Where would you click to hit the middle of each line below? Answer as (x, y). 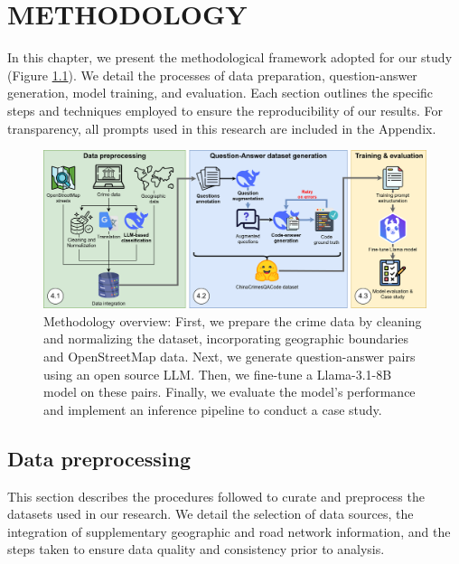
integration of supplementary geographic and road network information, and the (229, 531)
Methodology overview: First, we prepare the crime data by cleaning (233, 320)
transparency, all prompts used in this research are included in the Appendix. (222, 128)
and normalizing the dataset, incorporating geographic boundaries (226, 338)
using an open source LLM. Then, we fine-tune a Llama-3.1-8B (218, 374)
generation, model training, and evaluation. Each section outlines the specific (220, 93)
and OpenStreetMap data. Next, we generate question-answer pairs (229, 357)
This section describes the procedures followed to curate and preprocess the (216, 496)
